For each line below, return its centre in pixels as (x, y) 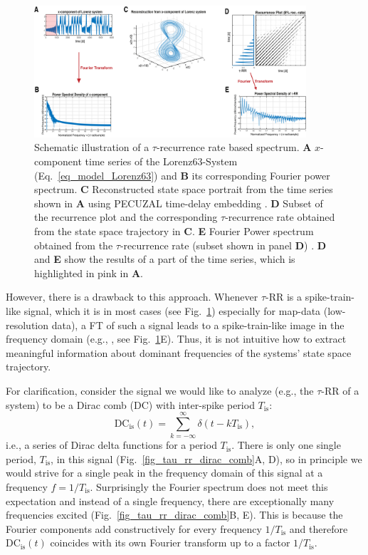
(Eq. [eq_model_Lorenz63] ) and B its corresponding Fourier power (182, 175)
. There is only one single (286, 445)
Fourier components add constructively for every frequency (134, 528)
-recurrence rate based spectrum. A (234, 147)
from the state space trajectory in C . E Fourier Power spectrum (174, 230)
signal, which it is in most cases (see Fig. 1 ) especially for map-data (172, 310)
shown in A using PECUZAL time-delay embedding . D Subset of (179, 203)
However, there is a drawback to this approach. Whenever (132, 297)
